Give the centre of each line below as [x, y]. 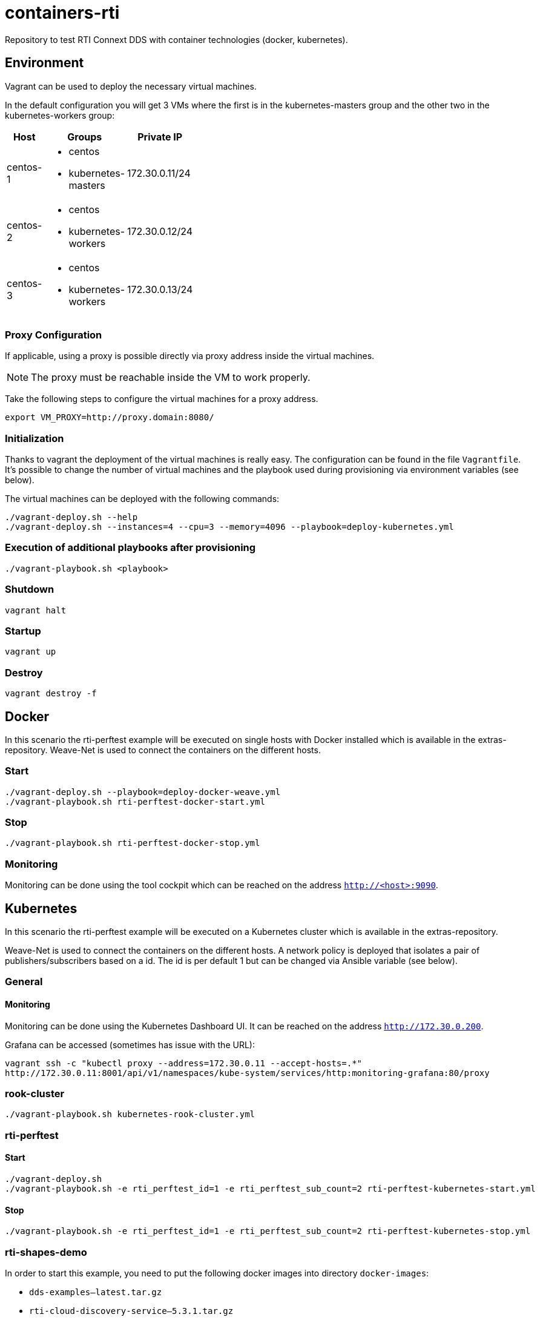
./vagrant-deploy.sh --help [71, 517]
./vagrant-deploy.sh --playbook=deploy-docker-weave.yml [143, 792]
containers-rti [62, 13]
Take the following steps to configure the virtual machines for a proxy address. [162, 399]
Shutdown [30, 589]
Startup [23, 631]
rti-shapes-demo [46, 1252]
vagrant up [31, 652]
